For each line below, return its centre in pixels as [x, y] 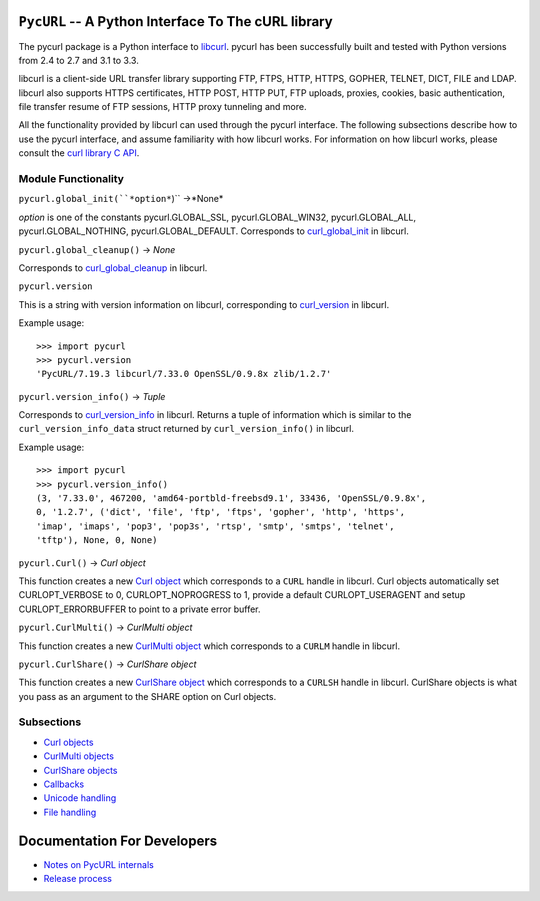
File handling [70, 812]
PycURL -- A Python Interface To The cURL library [176, 21]
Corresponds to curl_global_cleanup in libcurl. [113, 267]
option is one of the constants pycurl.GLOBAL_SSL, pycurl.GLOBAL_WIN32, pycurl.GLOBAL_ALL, [217, 217]
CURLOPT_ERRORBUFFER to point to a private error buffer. [139, 609]
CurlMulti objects [79, 756]
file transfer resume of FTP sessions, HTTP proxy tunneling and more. [162, 107]
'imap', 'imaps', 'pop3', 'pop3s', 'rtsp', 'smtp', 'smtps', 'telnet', [215, 526]
